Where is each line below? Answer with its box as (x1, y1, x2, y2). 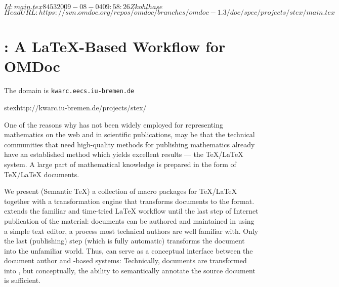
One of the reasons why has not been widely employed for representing (4, 119, 223, 130)
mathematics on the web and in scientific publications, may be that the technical (4, 129, 255, 140)
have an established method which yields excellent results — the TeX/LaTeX (4, 149, 243, 159)
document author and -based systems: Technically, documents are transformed (4, 255, 247, 266)
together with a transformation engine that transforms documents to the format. (4, 195, 255, 206)
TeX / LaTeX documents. (4, 169, 79, 179)
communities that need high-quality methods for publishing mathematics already (4, 139, 255, 149)
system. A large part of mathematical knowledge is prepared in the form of (4, 158, 236, 169)
